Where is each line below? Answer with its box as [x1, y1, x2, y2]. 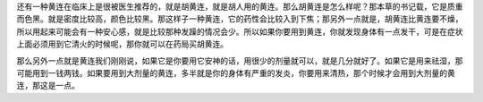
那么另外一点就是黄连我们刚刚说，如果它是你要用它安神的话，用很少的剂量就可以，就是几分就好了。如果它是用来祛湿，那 [16, 55, 463, 66]
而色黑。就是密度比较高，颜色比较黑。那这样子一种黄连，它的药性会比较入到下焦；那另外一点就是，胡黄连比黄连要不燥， [16, 13, 463, 24]
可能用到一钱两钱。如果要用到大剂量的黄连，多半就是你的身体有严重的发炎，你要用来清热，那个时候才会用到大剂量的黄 [16, 67, 455, 78]
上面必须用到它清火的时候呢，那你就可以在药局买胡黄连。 [16, 38, 228, 49]
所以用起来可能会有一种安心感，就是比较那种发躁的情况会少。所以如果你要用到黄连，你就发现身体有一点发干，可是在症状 [16, 26, 463, 37]
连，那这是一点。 [16, 81, 80, 91]
